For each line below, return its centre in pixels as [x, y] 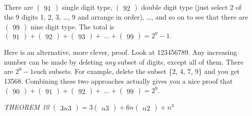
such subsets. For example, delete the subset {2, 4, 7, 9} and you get [137, 71]
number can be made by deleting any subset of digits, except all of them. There [124, 61]
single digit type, [87, 7]
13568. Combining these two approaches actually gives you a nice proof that [118, 81]
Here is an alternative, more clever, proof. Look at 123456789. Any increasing [121, 52]
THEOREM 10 [27, 107]
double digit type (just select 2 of [191, 7]
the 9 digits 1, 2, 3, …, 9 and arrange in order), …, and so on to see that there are [126, 17]
